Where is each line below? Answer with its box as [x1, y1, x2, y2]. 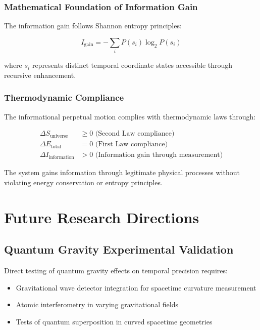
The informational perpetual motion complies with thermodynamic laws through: [4, 111, 256, 121]
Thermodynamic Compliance [4, 91, 124, 104]
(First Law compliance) [95, 141, 168, 148]
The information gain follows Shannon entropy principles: [4, 20, 182, 31]
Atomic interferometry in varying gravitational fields [16, 299, 178, 310]
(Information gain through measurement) [95, 151, 223, 159]
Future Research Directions [4, 207, 199, 227]
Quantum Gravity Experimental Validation [4, 241, 234, 257]
